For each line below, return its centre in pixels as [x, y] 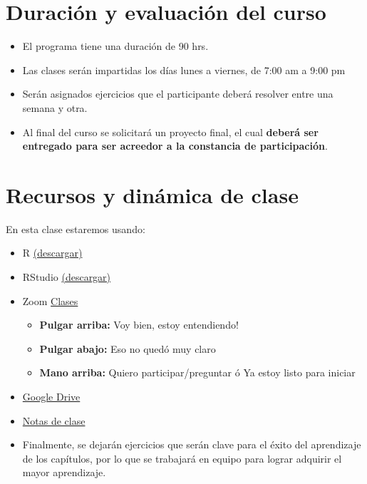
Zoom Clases [50, 300]
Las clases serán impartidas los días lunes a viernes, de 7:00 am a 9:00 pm [184, 69]
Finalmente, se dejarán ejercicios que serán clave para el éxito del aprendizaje [192, 444]
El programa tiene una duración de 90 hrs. [115, 46]
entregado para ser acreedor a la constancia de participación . [175, 146]
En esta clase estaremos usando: [76, 228]
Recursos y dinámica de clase [152, 194]
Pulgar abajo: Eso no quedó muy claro [128, 348]
